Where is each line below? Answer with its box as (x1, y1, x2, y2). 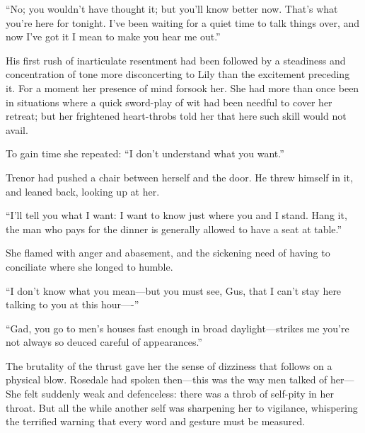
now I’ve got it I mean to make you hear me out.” (6, 29, 221, 44)
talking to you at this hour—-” (6, 297, 139, 312)
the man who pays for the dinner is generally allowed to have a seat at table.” (6, 221, 342, 236)
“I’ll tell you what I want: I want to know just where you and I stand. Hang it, (6, 208, 347, 223)
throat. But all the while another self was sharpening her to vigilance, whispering (6, 400, 358, 415)
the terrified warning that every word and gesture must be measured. (6, 414, 306, 429)
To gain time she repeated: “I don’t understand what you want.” (6, 146, 284, 161)
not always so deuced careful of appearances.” (6, 334, 202, 349)
